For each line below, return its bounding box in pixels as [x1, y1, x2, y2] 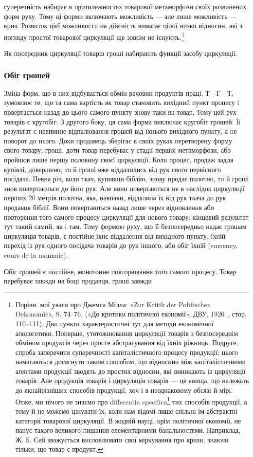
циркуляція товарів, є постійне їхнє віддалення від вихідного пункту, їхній [4, 230, 226, 241]
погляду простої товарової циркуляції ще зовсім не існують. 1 [4, 30, 184, 42]
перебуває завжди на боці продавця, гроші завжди [4, 276, 152, 286]
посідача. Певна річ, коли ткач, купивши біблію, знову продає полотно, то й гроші [4, 174, 249, 184]
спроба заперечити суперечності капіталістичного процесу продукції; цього [15, 347, 238, 357]
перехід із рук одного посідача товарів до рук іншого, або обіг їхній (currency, [4, 240, 238, 250]
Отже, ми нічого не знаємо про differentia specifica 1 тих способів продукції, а [15, 395, 247, 406]
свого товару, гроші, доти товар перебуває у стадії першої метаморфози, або [4, 145, 231, 155]
